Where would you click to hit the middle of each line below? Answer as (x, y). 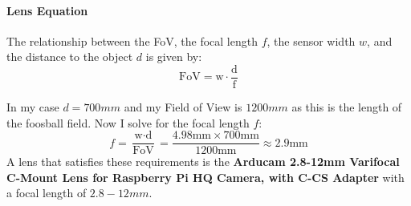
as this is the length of (347, 107)
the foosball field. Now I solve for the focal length (128, 122)
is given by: (174, 57)
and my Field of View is (183, 107)
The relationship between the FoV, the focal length (132, 40)
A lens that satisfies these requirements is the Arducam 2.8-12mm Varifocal (203, 162)
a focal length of (47, 193)
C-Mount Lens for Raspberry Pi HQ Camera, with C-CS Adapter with (205, 177)
